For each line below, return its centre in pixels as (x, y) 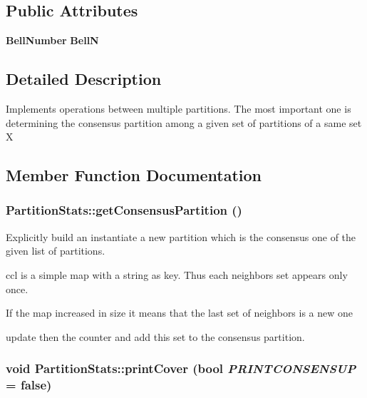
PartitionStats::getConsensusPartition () (124, 210)
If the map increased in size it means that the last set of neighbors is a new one (180, 313)
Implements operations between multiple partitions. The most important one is (179, 108)
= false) (29, 385)
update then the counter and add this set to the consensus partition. (155, 336)
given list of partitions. (56, 251)
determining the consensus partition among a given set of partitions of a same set (184, 122)
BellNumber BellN (52, 40)
